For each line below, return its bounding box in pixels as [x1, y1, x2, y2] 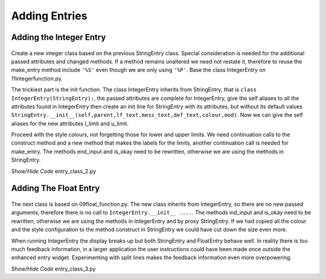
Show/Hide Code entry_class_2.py [11, 167, 97, 175]
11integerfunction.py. [11, 74, 63, 82]
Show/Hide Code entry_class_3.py [11, 265, 96, 272]
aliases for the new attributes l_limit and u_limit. [11, 120, 129, 127]
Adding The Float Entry [11, 183, 100, 194]
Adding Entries [11, 9, 88, 22]
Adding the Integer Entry [11, 32, 106, 42]
